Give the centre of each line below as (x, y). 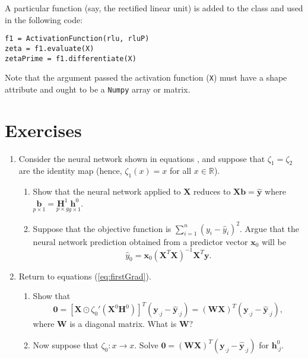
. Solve (146, 344)
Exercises (43, 130)
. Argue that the (270, 228)
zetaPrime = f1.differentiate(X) (71, 58)
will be (274, 241)
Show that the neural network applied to (107, 191)
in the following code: (44, 19)
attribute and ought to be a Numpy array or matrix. (98, 89)
